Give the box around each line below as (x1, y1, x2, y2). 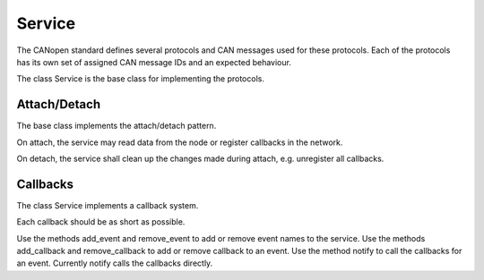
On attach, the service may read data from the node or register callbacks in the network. (16, 137, 343, 148)
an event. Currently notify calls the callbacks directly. (16, 258, 213, 268)
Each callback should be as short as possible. (16, 216, 186, 227)
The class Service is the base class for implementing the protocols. (16, 73, 264, 84)
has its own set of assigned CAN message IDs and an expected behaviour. (16, 56, 291, 67)
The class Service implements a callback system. (16, 199, 199, 210)
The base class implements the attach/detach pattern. (16, 121, 217, 132)
